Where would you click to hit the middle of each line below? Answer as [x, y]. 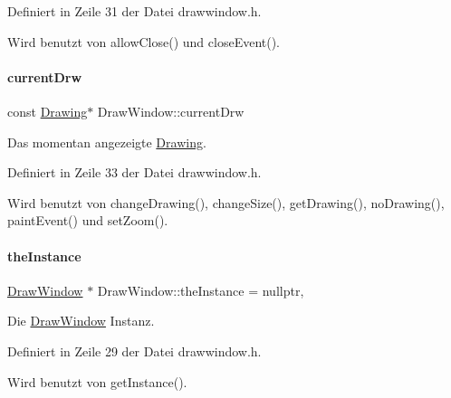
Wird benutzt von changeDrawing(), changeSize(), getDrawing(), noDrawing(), [226, 202]
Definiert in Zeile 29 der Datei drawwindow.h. [134, 351]
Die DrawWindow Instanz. [81, 321]
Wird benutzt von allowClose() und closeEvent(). [144, 41]
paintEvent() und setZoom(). [88, 220]
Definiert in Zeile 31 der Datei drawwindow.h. [134, 11]
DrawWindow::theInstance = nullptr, [201, 290]
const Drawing [48, 111]
